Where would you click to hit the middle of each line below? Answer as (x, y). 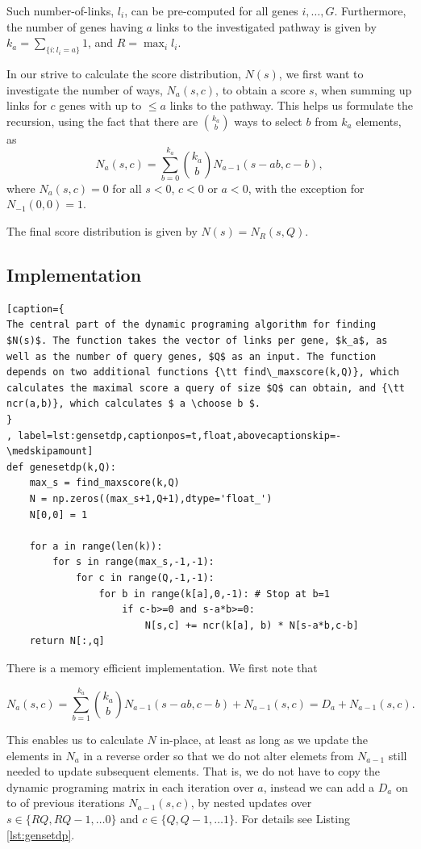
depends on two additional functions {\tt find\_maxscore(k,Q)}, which (203, 372)
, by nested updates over (251, 803)
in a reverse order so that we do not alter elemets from (219, 755)
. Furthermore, (370, 10)
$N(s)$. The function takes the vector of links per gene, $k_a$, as (197, 341)
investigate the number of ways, (85, 89)
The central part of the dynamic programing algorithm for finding (192, 325)
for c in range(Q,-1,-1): (145, 577)
